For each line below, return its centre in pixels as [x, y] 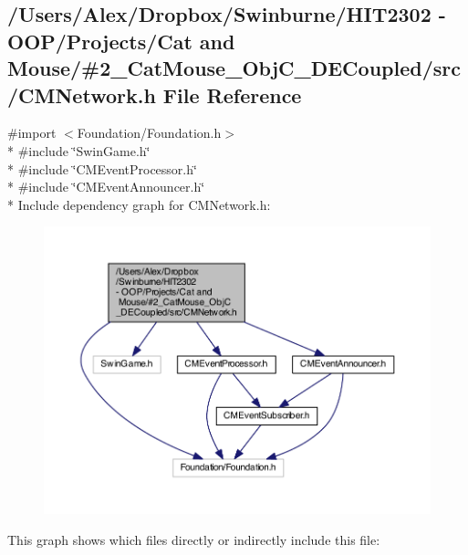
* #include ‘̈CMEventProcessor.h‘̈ [102, 168]
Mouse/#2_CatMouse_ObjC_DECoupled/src [234, 68]
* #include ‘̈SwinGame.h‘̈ [79, 150]
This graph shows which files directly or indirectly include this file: [194, 539]
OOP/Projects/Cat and [121, 41]
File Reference [232, 94]
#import [32, 133]
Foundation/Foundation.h [149, 133]
